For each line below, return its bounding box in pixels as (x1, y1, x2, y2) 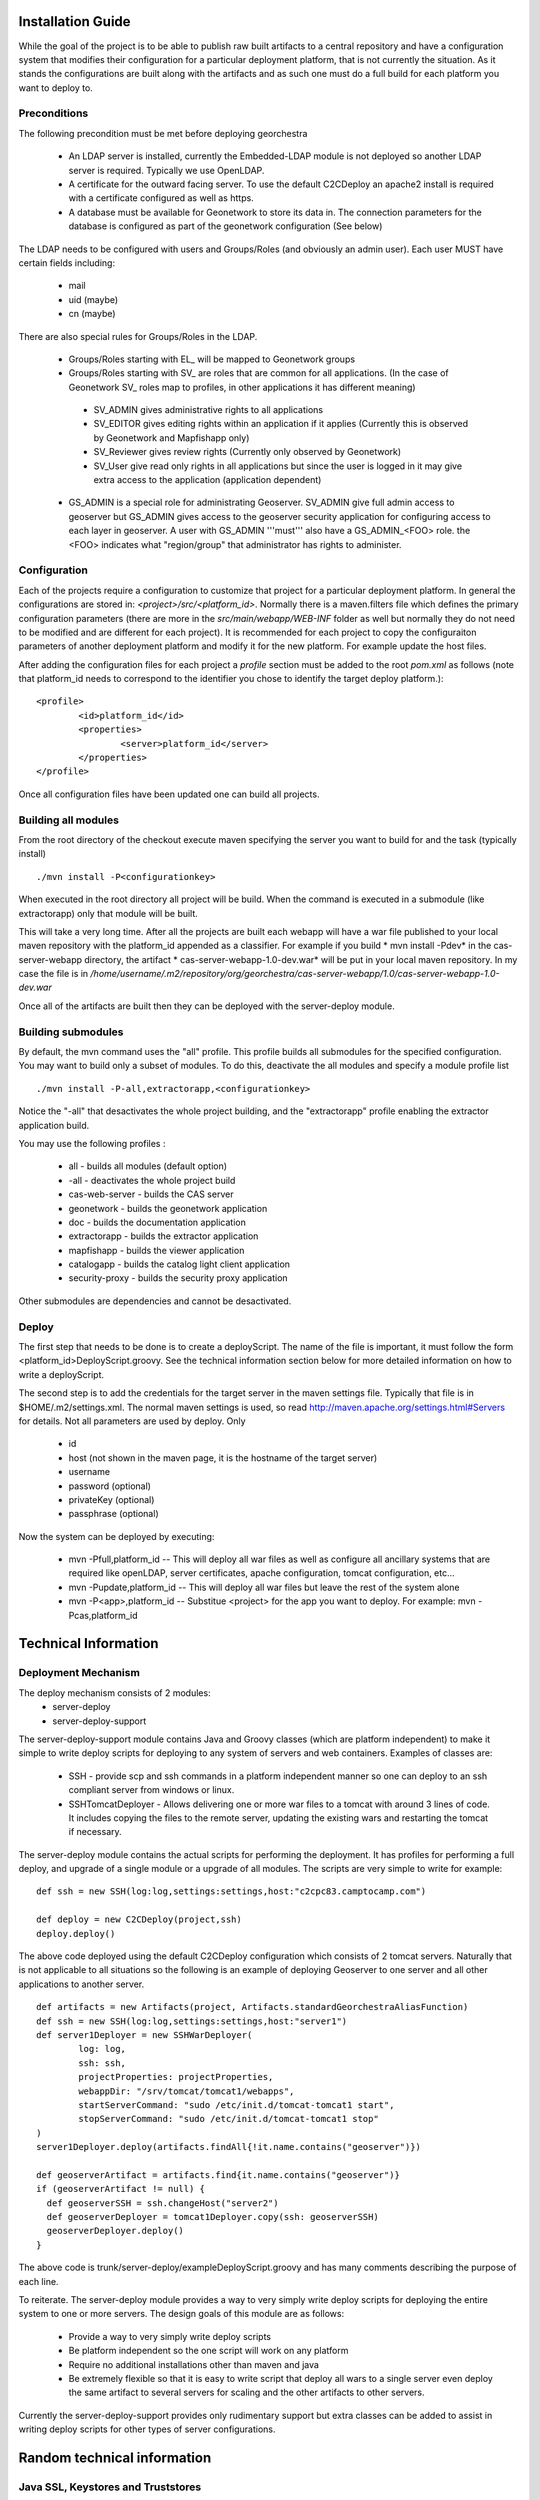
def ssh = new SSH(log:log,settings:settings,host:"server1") (36, 2015, 348, 2027)
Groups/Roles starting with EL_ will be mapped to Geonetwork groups (68, 353, 355, 365)
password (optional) (68, 1480, 152, 1492)
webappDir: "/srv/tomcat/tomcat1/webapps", (78, 2085, 295, 2097)
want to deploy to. (18, 81, 94, 94)
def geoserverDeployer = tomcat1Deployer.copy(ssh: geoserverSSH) (46, 2211, 379, 2223)
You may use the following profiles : (18, 1137, 166, 1149)
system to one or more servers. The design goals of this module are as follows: (18, 2308, 345, 2320)
